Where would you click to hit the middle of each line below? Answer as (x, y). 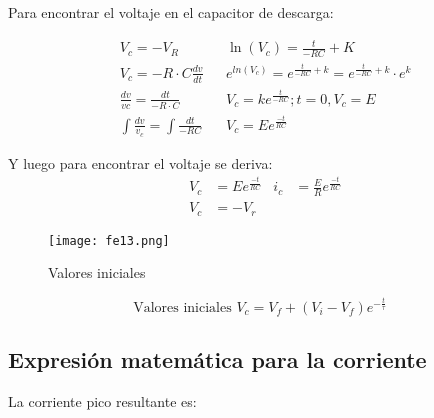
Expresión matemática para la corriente (217, 359)
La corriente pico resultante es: (102, 401)
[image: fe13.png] (109, 240)
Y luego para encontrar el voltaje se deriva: (140, 162)
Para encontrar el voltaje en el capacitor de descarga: (171, 12)
